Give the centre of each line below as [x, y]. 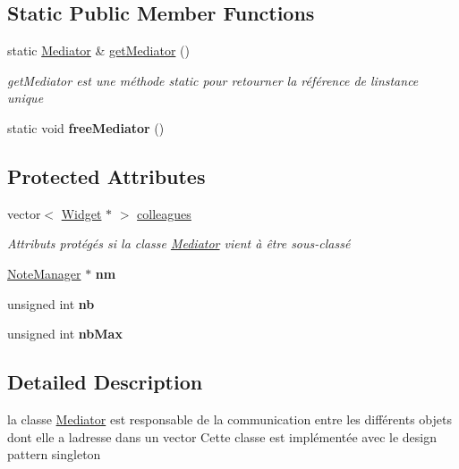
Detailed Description [105, 382]
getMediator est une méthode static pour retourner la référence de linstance [213, 80]
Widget [81, 213]
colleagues [164, 213]
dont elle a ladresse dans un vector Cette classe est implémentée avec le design [222, 436]
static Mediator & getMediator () [98, 50]
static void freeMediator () [86, 127]
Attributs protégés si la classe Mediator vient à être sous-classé [179, 243]
